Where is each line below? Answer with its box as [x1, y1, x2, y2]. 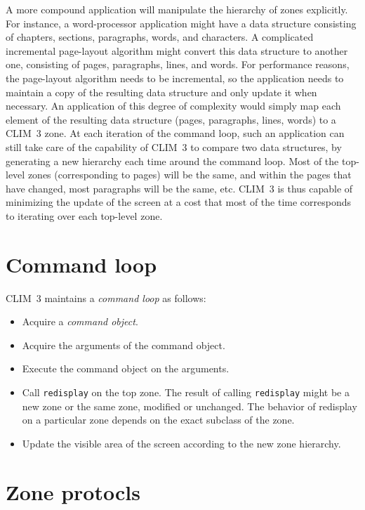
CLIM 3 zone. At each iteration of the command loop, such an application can [6, 126, 345, 140]
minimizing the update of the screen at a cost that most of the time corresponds [6, 195, 352, 209]
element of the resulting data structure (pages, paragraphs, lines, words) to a [6, 112, 336, 126]
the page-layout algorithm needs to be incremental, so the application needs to [6, 70, 344, 85]
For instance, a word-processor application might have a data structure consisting [6, 15, 357, 30]
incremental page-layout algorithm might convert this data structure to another [6, 43, 348, 58]
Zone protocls [6, 477, 140, 506]
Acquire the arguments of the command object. [22, 337, 225, 352]
